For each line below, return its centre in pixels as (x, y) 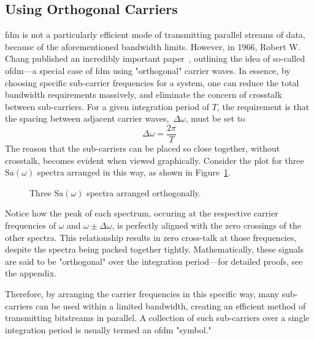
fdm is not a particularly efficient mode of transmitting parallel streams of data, (155, 35)
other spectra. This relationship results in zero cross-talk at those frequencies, (151, 237)
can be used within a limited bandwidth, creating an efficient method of (170, 305)
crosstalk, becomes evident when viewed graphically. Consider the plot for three (155, 160)
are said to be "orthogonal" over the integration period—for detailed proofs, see (154, 261)
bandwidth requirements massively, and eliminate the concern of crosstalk (144, 94)
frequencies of (30, 225)
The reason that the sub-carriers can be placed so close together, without (143, 148)
